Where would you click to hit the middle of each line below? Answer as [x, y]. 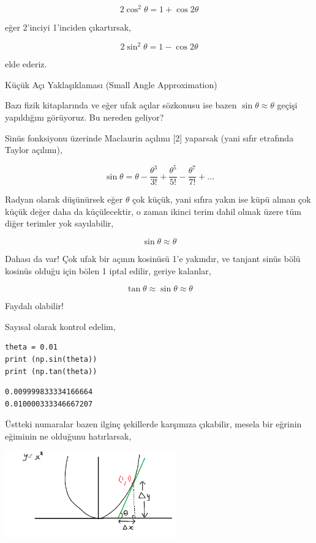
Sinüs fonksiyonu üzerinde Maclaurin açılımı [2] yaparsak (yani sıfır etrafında [149, 137]
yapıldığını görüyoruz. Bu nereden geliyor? [85, 117]
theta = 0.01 [31, 347]
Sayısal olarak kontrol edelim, [60, 326]
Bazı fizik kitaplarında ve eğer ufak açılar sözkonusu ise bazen [121, 105]
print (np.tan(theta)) [51, 371]
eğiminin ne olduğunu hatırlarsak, [68, 436]
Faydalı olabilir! [34, 306]
